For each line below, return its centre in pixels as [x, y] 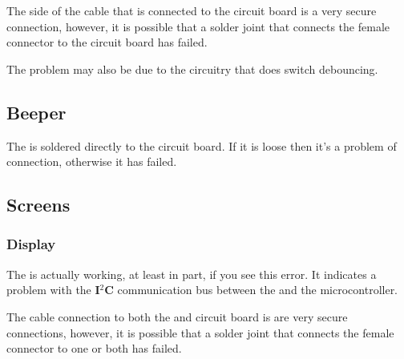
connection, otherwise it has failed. [92, 161]
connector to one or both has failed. [94, 348]
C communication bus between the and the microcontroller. [251, 290]
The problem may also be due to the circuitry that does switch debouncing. [192, 69]
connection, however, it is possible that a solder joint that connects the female [198, 26]
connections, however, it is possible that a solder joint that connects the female [200, 332]
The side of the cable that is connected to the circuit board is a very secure [192, 10]
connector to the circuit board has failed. [107, 42]
